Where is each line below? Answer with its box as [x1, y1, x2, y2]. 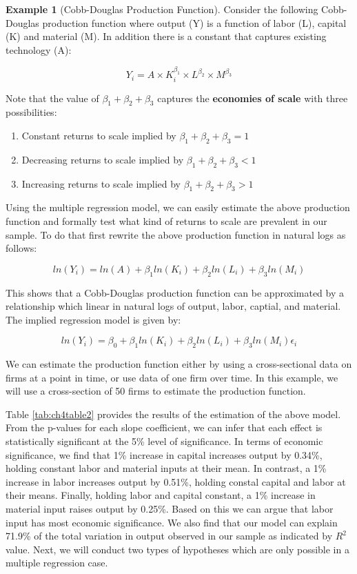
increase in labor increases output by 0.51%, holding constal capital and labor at [6, 474, 346, 488]
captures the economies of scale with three [157, 90, 348, 105]
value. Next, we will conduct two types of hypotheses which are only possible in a [6, 542, 349, 556]
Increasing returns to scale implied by [21, 176, 181, 190]
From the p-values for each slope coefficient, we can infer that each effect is [6, 420, 323, 435]
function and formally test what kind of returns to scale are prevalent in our [6, 213, 327, 228]
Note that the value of [6, 90, 99, 105]
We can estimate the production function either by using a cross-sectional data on [6, 357, 352, 371]
